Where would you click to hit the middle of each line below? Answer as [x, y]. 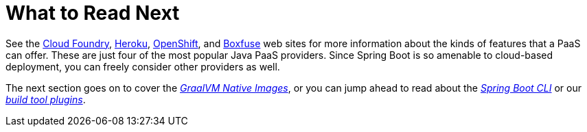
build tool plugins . [46, 99]
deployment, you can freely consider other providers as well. [143, 66]
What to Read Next [93, 13]
